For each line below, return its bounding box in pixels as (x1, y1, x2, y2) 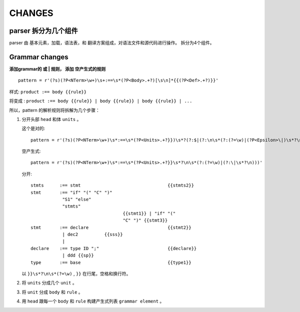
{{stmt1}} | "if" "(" (122, 210, 176, 216)
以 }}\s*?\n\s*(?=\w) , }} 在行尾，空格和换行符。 (21, 270, 131, 276)
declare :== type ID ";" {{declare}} (30, 245, 197, 251)
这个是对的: (21, 125, 45, 131)
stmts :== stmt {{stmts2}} (30, 182, 194, 188)
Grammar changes (9, 52, 68, 61)
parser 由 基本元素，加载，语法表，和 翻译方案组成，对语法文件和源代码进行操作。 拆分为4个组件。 (9, 40, 214, 46)
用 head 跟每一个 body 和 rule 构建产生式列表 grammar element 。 (21, 298, 164, 304)
